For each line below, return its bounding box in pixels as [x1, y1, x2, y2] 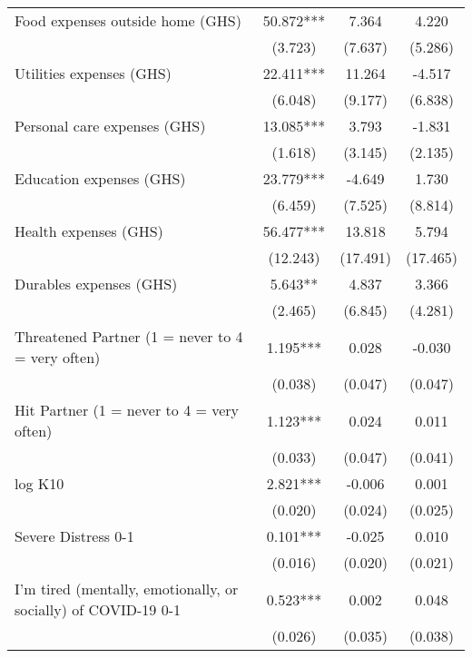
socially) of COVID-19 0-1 [15, 599, 181, 620]
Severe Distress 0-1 [15, 525, 134, 546]
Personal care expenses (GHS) [15, 115, 206, 136]
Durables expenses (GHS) [15, 273, 178, 294]
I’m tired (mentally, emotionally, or [15, 578, 239, 599]
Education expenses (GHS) [15, 168, 186, 189]
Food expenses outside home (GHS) [15, 10, 241, 31]
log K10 [15, 473, 64, 494]
